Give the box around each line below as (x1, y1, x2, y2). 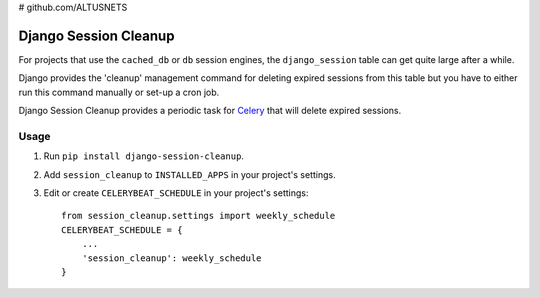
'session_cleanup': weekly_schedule (81, 252, 262, 264)
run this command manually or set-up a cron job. (18, 86, 220, 98)
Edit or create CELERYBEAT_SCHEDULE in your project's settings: (43, 187, 309, 199)
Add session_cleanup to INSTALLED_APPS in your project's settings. (43, 168, 336, 180)
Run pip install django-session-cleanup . (43, 150, 245, 162)
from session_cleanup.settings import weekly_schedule (61, 210, 336, 222)
